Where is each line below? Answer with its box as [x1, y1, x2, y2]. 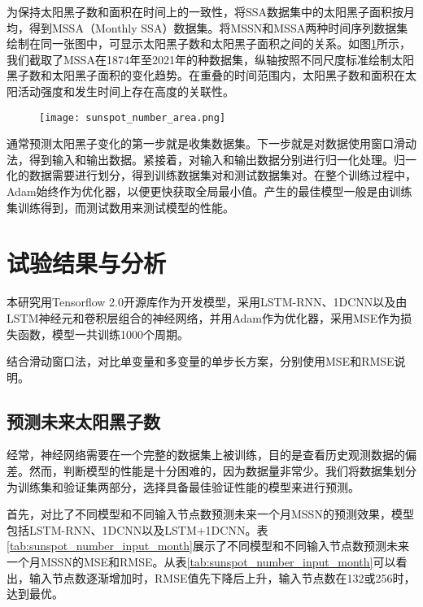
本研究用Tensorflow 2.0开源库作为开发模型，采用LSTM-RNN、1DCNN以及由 [7, 293, 408, 310]
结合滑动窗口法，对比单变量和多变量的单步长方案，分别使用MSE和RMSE [7, 353, 395, 370]
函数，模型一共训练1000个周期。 [17, 325, 189, 342]
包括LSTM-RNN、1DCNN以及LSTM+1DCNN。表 [7, 521, 268, 538]
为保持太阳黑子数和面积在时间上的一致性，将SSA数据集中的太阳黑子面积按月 [7, 3, 416, 20]
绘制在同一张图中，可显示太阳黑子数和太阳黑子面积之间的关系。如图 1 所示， [7, 35, 411, 52]
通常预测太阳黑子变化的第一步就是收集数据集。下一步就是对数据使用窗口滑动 [7, 135, 416, 152]
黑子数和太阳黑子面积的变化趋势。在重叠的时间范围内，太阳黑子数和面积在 [7, 67, 405, 84]
